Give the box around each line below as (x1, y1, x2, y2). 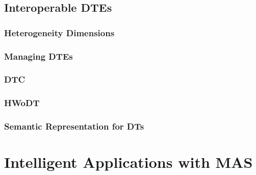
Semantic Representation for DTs (4, 120, 144, 133)
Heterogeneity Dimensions (4, 26, 115, 39)
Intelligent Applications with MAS (4, 152, 253, 172)
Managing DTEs (4, 49, 73, 62)
